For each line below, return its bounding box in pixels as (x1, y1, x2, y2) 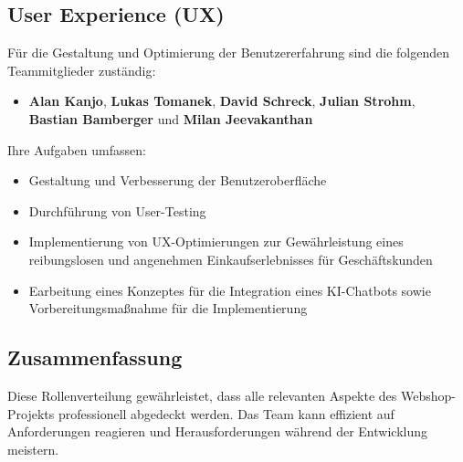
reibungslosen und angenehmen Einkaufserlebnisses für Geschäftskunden (28, 249, 433, 268)
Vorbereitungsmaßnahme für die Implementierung (28, 299, 308, 318)
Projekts (7, 404, 55, 423)
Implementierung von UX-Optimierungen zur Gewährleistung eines (28, 232, 404, 251)
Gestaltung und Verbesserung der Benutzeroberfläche (28, 171, 327, 190)
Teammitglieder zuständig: (7, 60, 156, 79)
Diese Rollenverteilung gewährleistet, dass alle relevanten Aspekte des (7, 385, 397, 404)
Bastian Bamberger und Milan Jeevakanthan (28, 109, 313, 128)
